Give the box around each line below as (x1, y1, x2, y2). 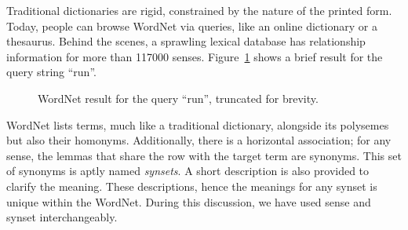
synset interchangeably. (6, 209, 118, 225)
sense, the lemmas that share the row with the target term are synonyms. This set (6, 147, 402, 163)
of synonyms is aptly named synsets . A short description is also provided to (6, 162, 370, 179)
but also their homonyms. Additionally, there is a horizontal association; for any (6, 132, 392, 148)
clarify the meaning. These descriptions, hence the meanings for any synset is (6, 177, 377, 194)
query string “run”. (6, 64, 97, 80)
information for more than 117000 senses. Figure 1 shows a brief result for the (6, 48, 383, 64)
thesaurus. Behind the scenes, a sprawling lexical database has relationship (6, 33, 366, 49)
